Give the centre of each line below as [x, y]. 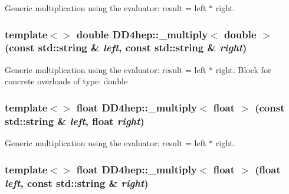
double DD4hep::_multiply [142, 34]
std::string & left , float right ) [75, 121]
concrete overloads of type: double [66, 81]
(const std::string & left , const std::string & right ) [126, 47]
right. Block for [243, 69]
